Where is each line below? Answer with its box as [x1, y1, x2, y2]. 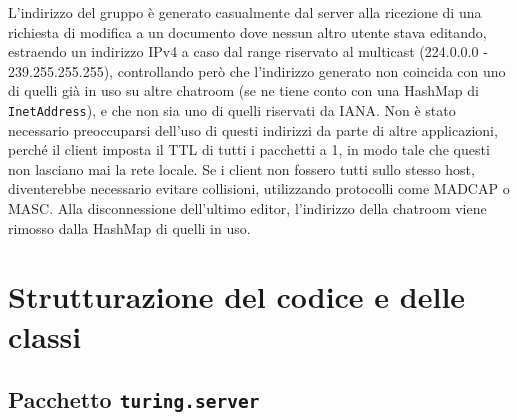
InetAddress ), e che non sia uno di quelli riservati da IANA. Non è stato [8, 99, 456, 120]
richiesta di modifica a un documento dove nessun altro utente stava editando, [8, 21, 487, 42]
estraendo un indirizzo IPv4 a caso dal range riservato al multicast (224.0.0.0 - [8, 41, 488, 62]
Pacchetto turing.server [8, 384, 260, 415]
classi [8, 315, 82, 356]
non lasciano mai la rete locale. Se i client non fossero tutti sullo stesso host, [8, 158, 475, 179]
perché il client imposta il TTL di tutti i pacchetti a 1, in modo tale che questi [8, 139, 490, 160]
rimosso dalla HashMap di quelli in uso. [8, 217, 251, 238]
